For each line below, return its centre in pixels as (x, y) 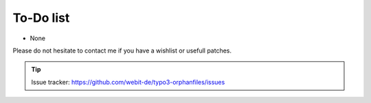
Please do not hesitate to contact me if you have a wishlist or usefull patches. (122, 50)
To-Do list (41, 18)
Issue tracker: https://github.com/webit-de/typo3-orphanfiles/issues (128, 82)
